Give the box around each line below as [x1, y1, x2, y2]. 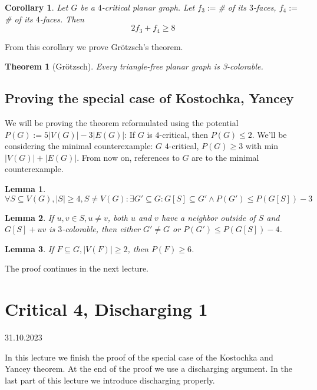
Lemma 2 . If [5, 211, 54, 223]
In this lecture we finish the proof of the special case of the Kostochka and [5, 351, 273, 363]
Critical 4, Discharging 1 [5, 297, 208, 321]
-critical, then [159, 128, 209, 140]
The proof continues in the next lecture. [5, 262, 148, 275]
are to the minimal [191, 151, 259, 163]
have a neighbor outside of [161, 211, 256, 223]
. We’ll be [252, 128, 287, 140]
